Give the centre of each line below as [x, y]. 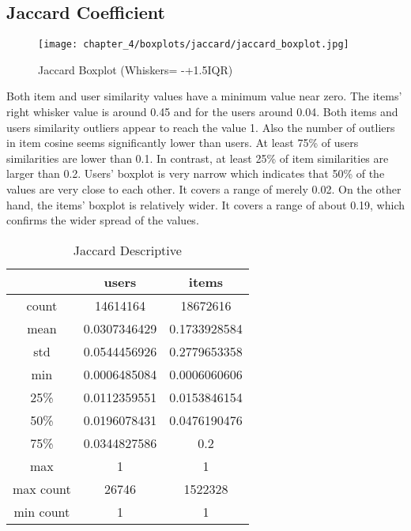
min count [42, 511]
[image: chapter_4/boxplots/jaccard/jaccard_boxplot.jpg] [194, 45]
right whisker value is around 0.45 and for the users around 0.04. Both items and [202, 112]
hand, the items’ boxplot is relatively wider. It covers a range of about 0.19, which [205, 204]
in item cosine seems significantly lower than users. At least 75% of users [183, 143]
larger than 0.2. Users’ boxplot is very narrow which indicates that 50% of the [196, 173]
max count [42, 488]
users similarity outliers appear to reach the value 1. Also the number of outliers [201, 127]
